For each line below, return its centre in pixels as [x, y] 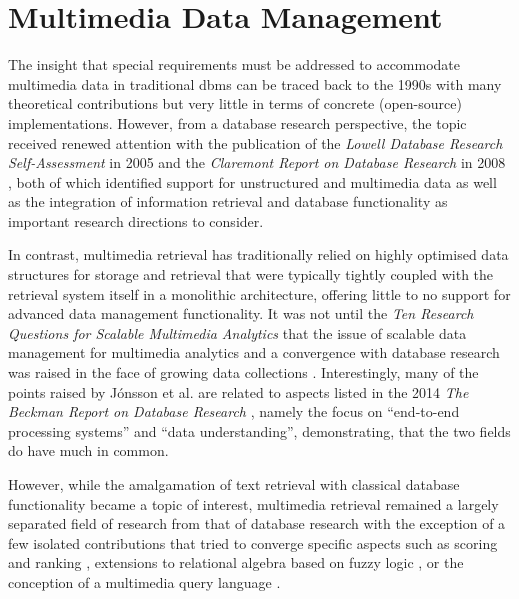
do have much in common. [88, 450]
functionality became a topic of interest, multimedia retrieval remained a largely [253, 503]
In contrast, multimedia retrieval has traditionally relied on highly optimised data [258, 254]
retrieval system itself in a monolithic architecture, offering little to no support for [259, 293]
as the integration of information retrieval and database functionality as [228, 201]
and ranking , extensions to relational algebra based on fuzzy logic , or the [236, 562]
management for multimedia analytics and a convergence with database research [254, 352]
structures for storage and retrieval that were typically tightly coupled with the [251, 274]
